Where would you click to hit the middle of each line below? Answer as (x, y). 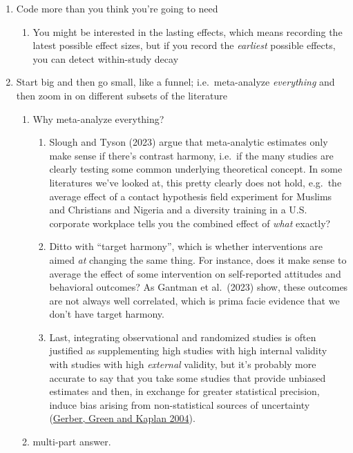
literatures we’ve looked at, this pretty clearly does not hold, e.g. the (195, 182)
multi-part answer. (72, 442)
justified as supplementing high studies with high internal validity (188, 350)
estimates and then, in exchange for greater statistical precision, (184, 391)
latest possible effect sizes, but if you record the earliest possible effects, (184, 45)
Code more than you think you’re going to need (117, 8)
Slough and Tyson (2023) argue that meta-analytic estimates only (189, 142)
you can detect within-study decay (106, 58)
